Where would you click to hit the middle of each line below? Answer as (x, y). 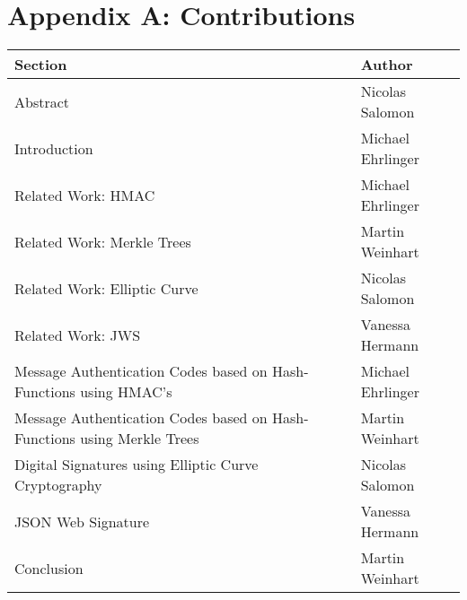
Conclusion (49, 568)
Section (41, 65)
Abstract (42, 101)
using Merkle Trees (140, 439)
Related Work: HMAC (85, 195)
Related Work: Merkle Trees (103, 241)
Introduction (54, 148)
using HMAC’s (126, 392)
